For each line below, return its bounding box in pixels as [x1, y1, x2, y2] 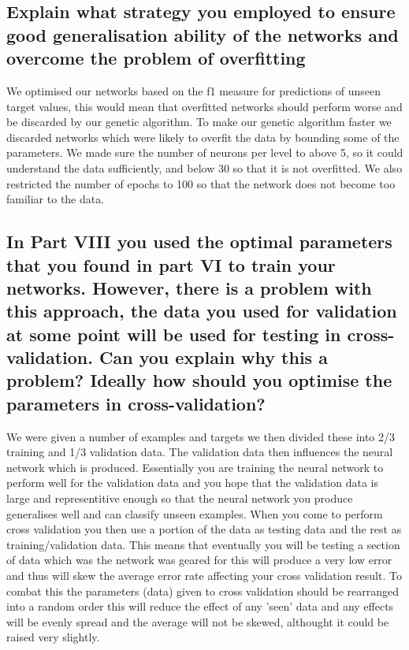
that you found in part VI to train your [6, 252, 336, 277]
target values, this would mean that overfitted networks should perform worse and [6, 98, 403, 114]
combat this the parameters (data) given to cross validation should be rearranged [6, 582, 400, 599]
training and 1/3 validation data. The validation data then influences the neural [6, 444, 393, 460]
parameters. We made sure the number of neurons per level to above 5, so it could [6, 144, 403, 161]
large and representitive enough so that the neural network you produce [6, 490, 353, 507]
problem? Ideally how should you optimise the [6, 368, 392, 392]
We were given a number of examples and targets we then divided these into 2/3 [6, 428, 396, 444]
